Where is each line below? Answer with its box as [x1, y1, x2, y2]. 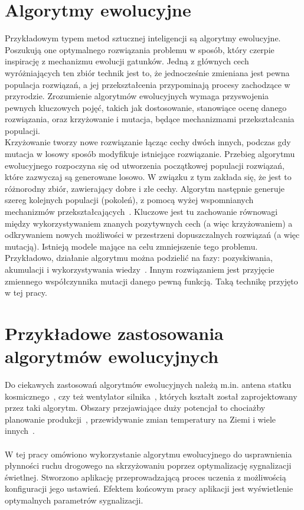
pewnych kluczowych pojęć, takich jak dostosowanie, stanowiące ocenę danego [5, 101, 287, 113]
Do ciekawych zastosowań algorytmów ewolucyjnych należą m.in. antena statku [5, 378, 292, 391]
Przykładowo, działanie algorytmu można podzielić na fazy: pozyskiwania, [5, 251, 273, 264]
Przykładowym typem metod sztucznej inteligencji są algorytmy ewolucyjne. [5, 32, 281, 44]
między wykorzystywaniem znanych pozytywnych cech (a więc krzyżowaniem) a [5, 217, 293, 229]
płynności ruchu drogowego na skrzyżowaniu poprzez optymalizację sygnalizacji [5, 459, 292, 472]
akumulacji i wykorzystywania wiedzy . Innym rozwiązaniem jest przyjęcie [5, 263, 274, 275]
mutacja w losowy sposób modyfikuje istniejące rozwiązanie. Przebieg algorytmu [5, 148, 295, 160]
